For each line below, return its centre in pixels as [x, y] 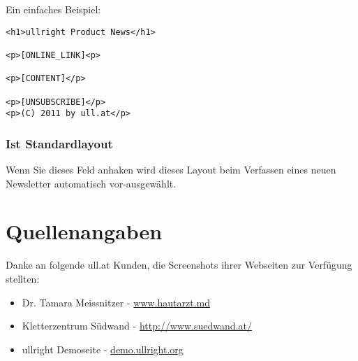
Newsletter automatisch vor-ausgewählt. [91, 183]
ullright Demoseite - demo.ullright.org [103, 349]
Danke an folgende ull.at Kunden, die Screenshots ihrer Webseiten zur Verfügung [179, 265]
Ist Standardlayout [59, 143]
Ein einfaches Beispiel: [53, 9]
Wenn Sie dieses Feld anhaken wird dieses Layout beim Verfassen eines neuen [171, 170]
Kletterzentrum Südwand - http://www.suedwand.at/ [137, 326]
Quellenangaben [84, 231]
